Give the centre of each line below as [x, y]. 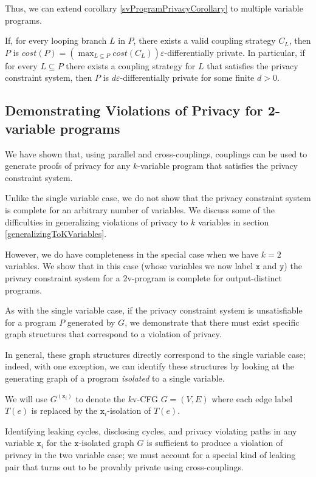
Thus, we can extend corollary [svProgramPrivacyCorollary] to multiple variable [154, 8]
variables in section [233, 221]
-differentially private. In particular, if [235, 52]
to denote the [101, 398]
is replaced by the [64, 410]
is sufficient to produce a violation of [215, 443]
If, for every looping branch [56, 40]
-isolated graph [106, 443]
